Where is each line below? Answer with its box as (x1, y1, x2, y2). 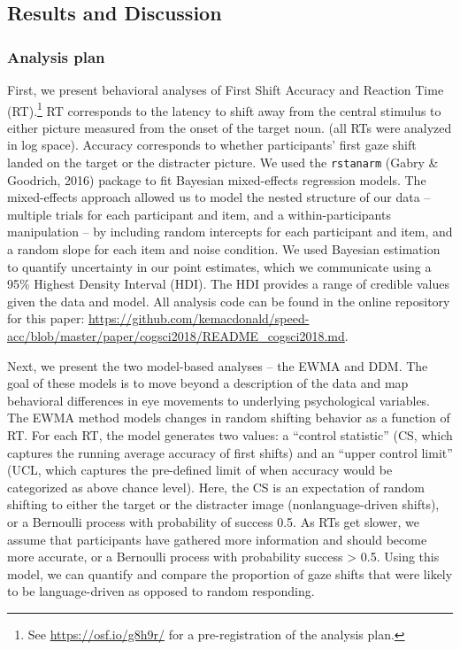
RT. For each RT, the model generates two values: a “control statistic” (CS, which (7, 426, 453, 444)
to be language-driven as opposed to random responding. (7, 582, 315, 600)
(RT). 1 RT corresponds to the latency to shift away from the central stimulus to (7, 98, 441, 120)
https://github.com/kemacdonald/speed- (88, 309, 310, 328)
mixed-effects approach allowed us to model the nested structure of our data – (7, 188, 431, 206)
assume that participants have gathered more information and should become (7, 530, 427, 548)
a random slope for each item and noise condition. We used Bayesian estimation (7, 240, 441, 259)
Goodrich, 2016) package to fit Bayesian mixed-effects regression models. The (7, 170, 426, 189)
